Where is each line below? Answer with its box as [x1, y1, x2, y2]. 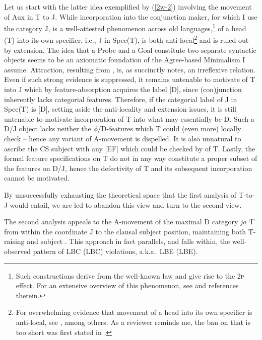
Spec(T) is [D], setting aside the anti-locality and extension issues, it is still [4, 104, 236, 114]
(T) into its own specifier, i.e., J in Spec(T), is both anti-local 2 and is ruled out [4, 33, 249, 45]
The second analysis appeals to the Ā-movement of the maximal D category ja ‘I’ [4, 216, 255, 227]
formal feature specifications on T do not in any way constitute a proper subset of [4, 153, 257, 163]
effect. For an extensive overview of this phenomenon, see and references [16, 280, 239, 291]
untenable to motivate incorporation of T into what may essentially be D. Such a [4, 113, 254, 124]
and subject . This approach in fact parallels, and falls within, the [27, 236, 230, 246]
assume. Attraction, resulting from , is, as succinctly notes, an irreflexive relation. [4, 64, 255, 74]
